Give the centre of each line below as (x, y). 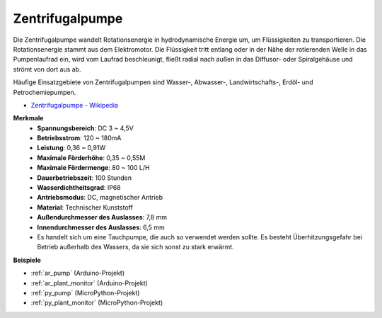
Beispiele (27, 260)
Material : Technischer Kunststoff (85, 207)
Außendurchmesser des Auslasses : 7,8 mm (102, 217)
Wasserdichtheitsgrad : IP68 (79, 188)
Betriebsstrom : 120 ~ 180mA (79, 138)
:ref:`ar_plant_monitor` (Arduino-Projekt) (89, 283)
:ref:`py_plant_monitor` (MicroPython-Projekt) (97, 303)
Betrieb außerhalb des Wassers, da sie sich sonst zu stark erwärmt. (135, 247)
